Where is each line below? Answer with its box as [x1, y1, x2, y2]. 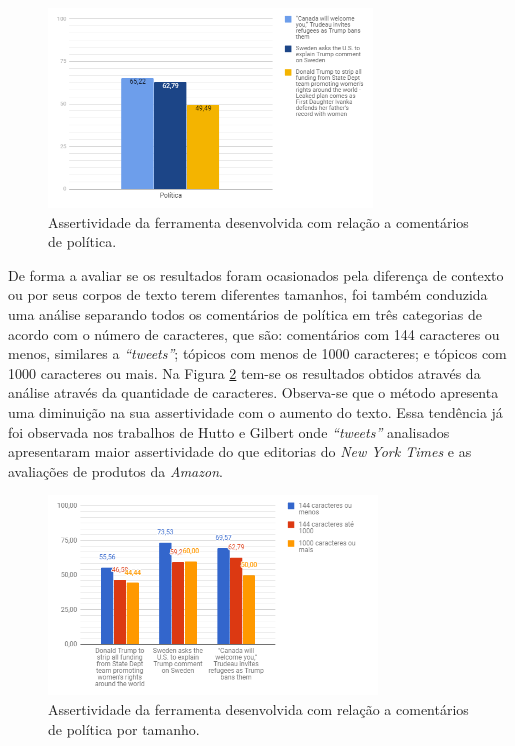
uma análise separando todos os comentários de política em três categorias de [8, 303, 482, 324]
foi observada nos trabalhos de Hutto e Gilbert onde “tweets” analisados [8, 421, 450, 442]
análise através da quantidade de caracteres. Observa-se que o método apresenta [8, 382, 499, 403]
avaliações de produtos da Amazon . [8, 460, 223, 481]
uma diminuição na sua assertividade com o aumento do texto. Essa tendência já [8, 401, 503, 422]
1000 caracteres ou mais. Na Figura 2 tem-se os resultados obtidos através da [8, 362, 481, 383]
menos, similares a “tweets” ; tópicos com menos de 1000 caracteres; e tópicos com [8, 343, 507, 364]
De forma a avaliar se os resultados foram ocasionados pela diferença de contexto [8, 264, 504, 285]
